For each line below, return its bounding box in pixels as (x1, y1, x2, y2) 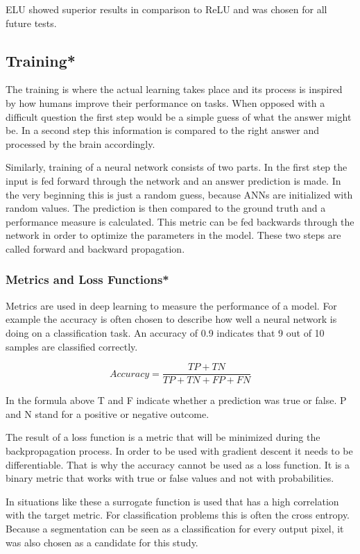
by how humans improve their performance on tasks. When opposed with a (6, 95, 325, 110)
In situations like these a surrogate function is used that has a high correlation (6, 494, 339, 508)
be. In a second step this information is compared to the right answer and (6, 123, 320, 137)
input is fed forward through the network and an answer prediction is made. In (6, 173, 341, 187)
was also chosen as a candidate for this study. (6, 535, 198, 549)
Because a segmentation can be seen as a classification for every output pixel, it (6, 521, 344, 535)
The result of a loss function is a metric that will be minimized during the (6, 430, 320, 444)
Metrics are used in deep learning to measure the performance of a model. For (6, 298, 337, 312)
